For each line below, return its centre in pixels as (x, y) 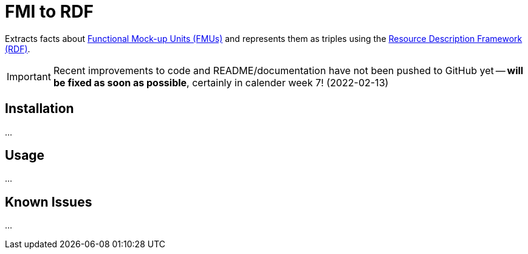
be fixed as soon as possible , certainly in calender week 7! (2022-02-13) (221, 82)
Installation (39, 109)
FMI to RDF (49, 12)
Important (29, 76)
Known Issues (49, 202)
